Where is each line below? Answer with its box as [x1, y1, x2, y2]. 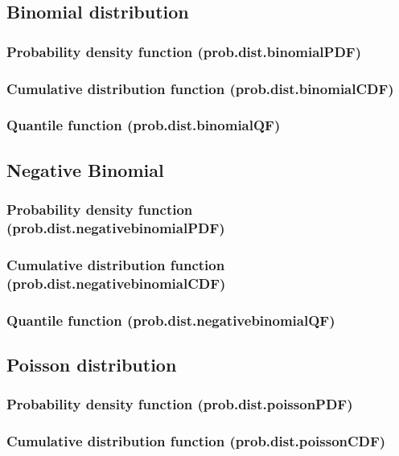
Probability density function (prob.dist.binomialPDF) [6, 41, 361, 61]
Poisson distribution [6, 351, 177, 376]
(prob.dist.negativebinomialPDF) [6, 217, 225, 237]
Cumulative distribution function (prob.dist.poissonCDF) [6, 431, 386, 451]
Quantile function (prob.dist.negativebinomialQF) [6, 310, 335, 330]
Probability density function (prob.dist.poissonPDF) [6, 394, 353, 414]
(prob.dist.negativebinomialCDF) [6, 273, 226, 293]
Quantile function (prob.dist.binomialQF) [6, 115, 281, 135]
